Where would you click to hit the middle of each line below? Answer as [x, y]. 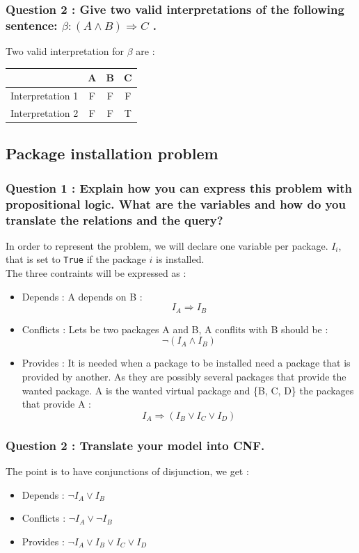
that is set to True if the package [76, 259]
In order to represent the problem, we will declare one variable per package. [167, 245]
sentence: [32, 25]
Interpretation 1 [45, 96]
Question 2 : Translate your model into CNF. [135, 445]
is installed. [180, 259]
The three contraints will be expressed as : [96, 273]
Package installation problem [112, 153]
